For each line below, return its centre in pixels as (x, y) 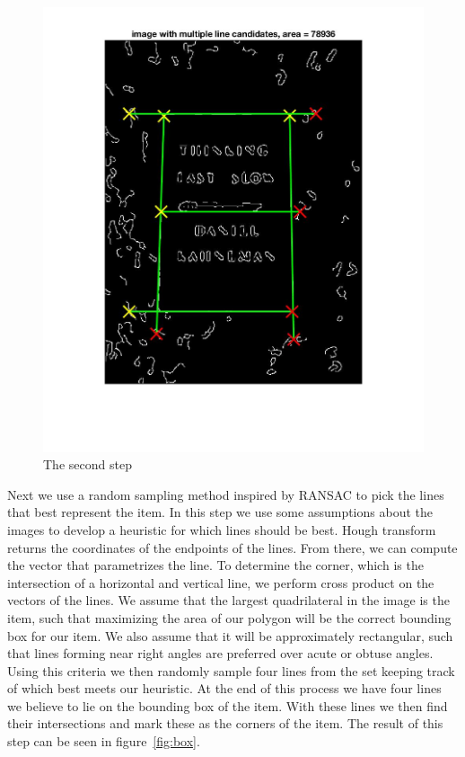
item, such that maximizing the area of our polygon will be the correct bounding (229, 617)
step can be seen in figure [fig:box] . (104, 741)
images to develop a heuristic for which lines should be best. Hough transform (222, 529)
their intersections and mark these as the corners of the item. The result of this (225, 723)
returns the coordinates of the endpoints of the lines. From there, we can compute (232, 547)
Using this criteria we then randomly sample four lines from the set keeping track (231, 670)
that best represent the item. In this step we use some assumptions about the (220, 512)
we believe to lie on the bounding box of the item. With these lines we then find (228, 705)
